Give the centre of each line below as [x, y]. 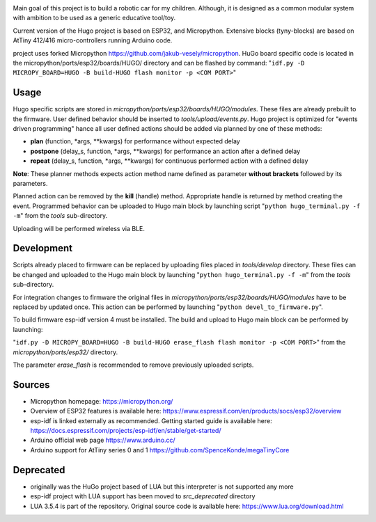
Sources [31, 385]
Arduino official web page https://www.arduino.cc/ [103, 440]
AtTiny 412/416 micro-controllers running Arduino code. [93, 40]
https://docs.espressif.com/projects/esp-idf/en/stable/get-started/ [126, 431]
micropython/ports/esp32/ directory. [65, 352]
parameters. [30, 183]
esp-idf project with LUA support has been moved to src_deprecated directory [143, 496]
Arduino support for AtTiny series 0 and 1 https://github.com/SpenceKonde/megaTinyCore [160, 450]
